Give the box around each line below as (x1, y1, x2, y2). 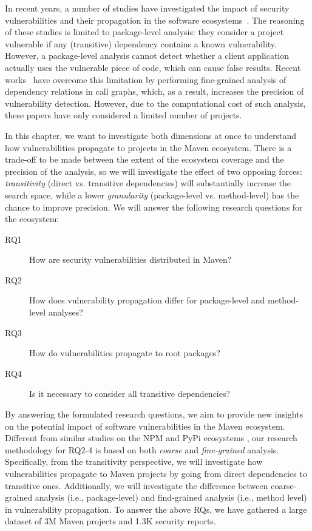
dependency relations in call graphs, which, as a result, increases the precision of (5, 85, 304, 98)
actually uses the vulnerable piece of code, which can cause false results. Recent (5, 61, 301, 73)
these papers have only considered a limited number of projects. (5, 109, 242, 121)
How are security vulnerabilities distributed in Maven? (29, 253, 232, 266)
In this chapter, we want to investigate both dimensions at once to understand (5, 129, 296, 141)
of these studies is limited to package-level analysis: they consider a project (5, 25, 284, 38)
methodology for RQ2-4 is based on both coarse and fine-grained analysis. (5, 443, 279, 456)
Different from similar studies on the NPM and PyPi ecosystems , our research (5, 431, 297, 444)
